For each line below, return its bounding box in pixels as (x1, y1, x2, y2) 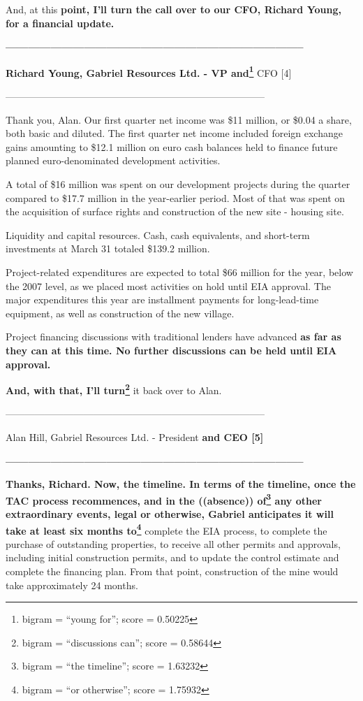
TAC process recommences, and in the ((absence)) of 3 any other (6, 491, 323, 507)
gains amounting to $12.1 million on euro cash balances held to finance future (6, 139, 338, 154)
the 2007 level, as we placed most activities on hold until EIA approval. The (6, 278, 331, 293)
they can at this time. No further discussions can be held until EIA (6, 342, 337, 357)
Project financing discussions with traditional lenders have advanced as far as (6, 329, 341, 344)
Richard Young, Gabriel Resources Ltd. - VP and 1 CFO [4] (6, 63, 292, 80)
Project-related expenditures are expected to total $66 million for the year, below (6, 264, 353, 279)
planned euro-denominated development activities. (6, 153, 221, 168)
